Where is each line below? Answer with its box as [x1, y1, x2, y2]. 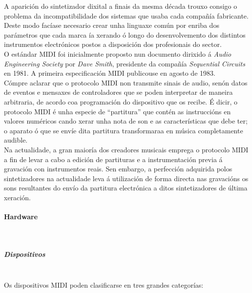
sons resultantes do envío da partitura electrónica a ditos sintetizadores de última [4, 183, 248, 193]
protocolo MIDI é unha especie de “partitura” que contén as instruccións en [4, 106, 231, 116]
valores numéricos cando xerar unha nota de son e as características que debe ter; [4, 116, 248, 126]
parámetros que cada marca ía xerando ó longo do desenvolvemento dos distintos [4, 29, 246, 40]
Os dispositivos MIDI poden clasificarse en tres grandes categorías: [4, 280, 204, 290]
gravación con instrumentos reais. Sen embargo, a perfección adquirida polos [4, 164, 232, 174]
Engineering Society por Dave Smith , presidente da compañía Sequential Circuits [4, 58, 245, 68]
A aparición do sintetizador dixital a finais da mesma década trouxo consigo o [4, 1, 237, 11]
